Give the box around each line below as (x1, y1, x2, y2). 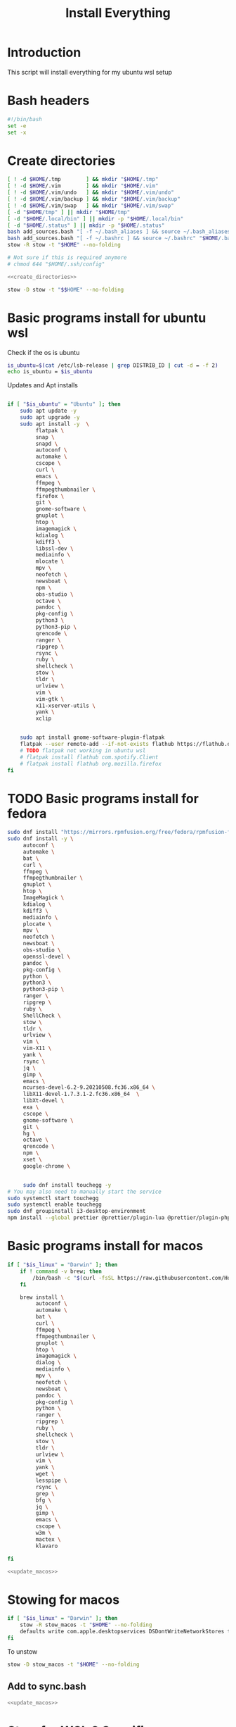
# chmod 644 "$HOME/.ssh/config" (7, 261, 105, 268)
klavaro (35, 1542, 58, 1550)
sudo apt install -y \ (20, 420, 90, 428)
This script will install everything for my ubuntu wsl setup (7, 68, 172, 76)
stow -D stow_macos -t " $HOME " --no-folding (7, 1661, 140, 1668)
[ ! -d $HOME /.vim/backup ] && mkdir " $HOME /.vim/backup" (7, 196, 181, 203)
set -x (7, 129, 27, 136)
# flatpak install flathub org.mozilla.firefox (20, 760, 162, 767)
